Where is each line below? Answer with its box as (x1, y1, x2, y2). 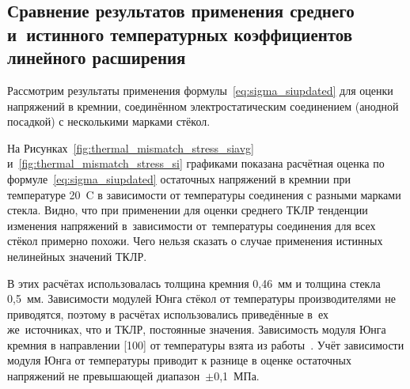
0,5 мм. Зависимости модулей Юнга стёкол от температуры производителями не (7, 290, 396, 307)
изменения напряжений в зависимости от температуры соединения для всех (7, 217, 376, 233)
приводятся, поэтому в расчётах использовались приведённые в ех (7, 305, 328, 322)
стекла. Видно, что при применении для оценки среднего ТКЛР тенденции (7, 202, 368, 218)
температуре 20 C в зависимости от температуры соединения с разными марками (7, 186, 401, 202)
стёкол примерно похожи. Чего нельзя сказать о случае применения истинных (7, 232, 383, 249)
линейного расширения (7, 45, 186, 70)
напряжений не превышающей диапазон (7, 368, 200, 384)
